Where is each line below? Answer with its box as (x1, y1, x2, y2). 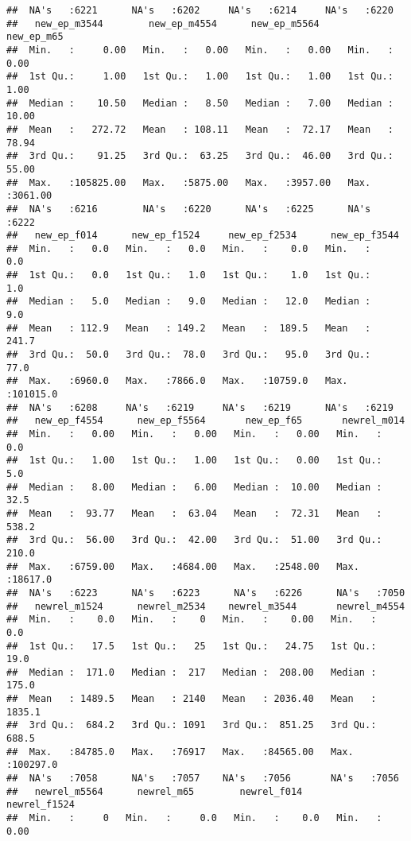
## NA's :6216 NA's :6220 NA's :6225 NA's (6, 203, 371, 215)
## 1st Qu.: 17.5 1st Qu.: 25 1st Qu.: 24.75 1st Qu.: (6, 640, 377, 652)
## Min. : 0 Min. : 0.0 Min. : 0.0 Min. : (6, 812, 382, 824)
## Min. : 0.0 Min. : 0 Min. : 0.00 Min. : (6, 614, 377, 626)
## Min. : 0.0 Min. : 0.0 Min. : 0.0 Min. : (6, 242, 371, 254)
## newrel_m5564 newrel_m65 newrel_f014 (6, 785, 303, 797)
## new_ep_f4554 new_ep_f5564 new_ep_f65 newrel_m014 (6, 415, 405, 427)
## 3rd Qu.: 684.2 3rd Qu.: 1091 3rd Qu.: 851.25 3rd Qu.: (6, 719, 377, 731)
